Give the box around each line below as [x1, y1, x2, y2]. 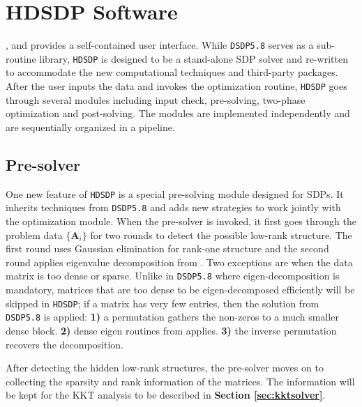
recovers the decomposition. [6, 337, 123, 351]
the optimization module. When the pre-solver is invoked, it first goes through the [6, 213, 356, 228]
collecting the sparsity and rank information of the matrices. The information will [6, 374, 355, 388]
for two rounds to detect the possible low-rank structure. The [90, 227, 352, 242]
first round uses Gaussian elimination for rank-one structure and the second [6, 241, 329, 256]
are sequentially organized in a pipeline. [6, 119, 175, 134]
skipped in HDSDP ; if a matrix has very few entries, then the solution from [6, 295, 319, 310]
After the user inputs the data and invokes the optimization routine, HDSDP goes [6, 79, 347, 93]
